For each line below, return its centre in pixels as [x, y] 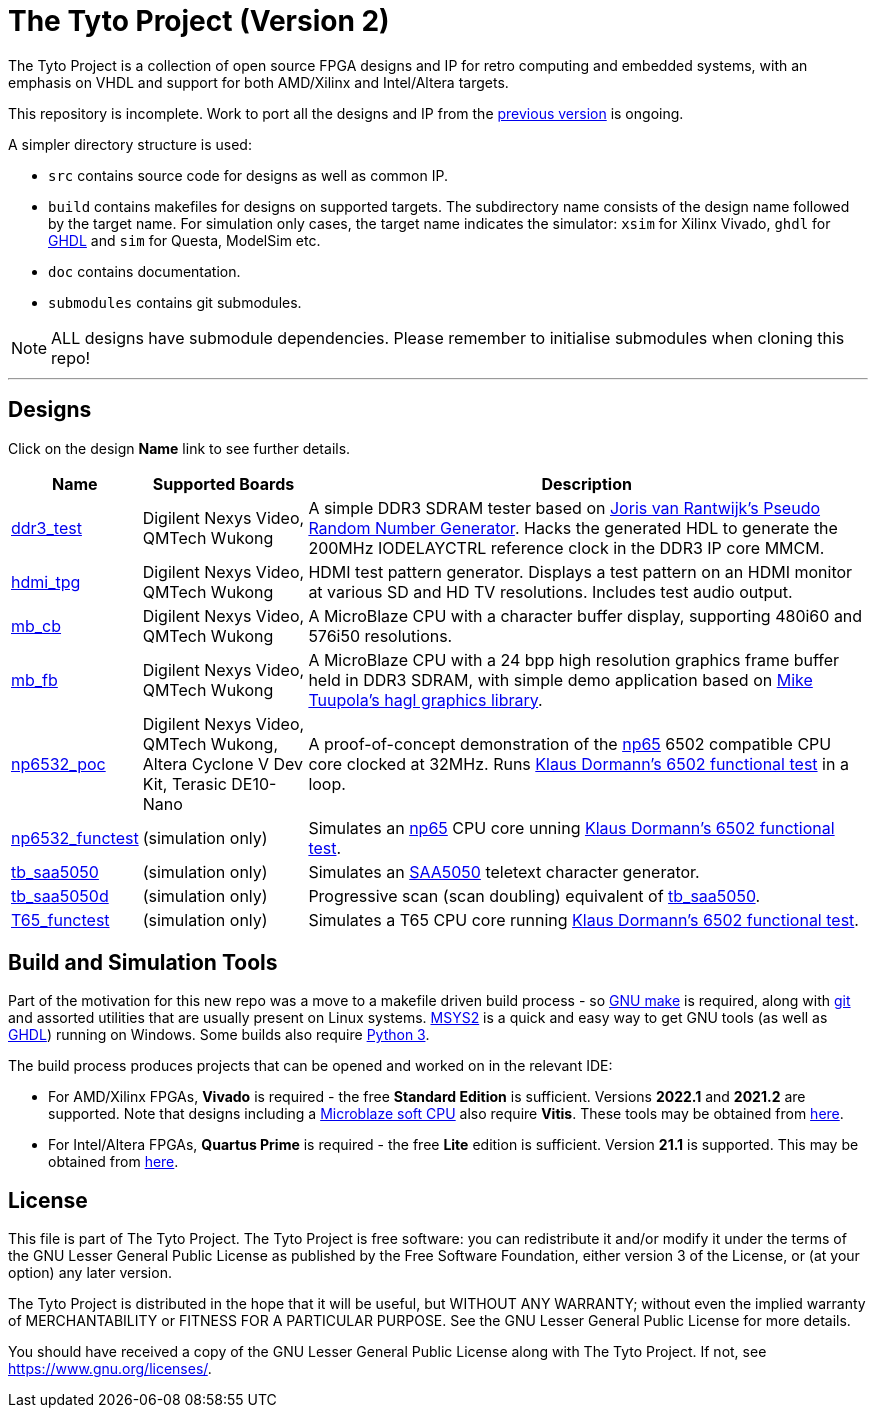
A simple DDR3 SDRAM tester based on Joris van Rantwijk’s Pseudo [564, 507]
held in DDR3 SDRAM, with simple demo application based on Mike [560, 679]
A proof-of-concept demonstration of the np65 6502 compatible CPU [570, 743]
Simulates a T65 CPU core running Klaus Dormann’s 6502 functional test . [583, 919]
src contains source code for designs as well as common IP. [248, 175]
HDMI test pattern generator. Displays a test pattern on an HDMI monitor [580, 571]
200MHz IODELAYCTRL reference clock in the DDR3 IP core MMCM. [566, 547]
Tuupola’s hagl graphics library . [425, 699]
